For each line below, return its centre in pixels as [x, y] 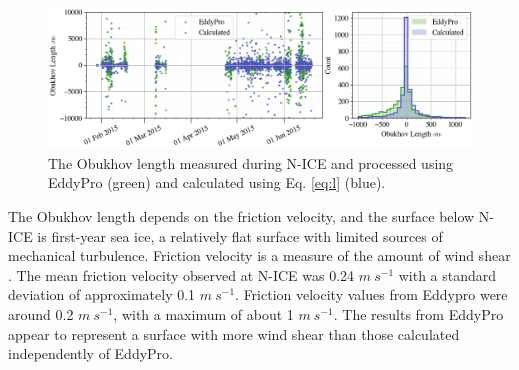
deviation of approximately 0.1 [102, 294]
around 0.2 [41, 313]
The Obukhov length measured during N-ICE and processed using [251, 162]
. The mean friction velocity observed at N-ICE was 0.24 [181, 274]
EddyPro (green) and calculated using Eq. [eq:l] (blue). [217, 182]
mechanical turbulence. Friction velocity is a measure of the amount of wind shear [259, 255]
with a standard [447, 274]
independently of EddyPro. [90, 353]
